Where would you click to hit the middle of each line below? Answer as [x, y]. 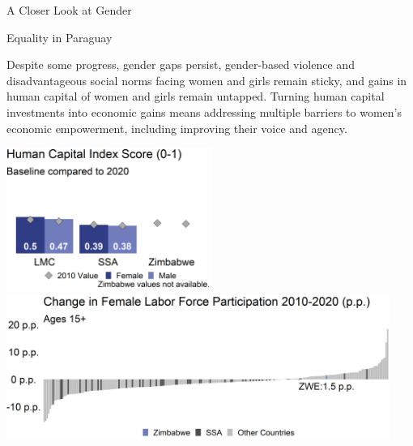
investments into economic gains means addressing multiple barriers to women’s [204, 111]
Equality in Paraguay [60, 37]
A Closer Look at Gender [69, 10]
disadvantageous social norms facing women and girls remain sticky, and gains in [207, 80]
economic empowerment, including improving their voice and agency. [177, 128]
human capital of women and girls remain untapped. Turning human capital [196, 96]
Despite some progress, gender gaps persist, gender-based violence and [181, 64]
